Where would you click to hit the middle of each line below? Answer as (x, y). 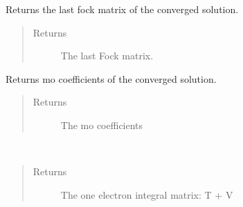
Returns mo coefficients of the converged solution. (111, 78)
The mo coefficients (102, 125)
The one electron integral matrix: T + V (147, 194)
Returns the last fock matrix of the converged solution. (122, 9)
